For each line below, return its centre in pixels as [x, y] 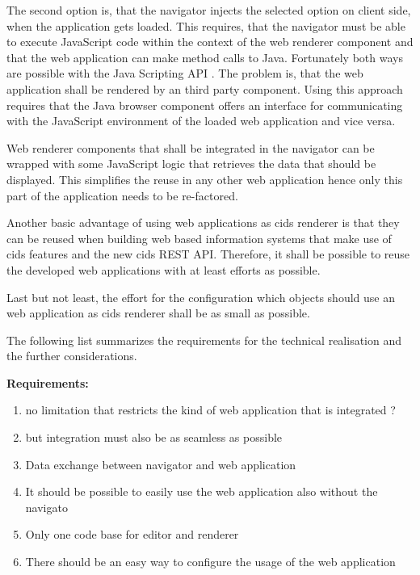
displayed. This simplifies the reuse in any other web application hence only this [205, 179]
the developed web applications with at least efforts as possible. [164, 269]
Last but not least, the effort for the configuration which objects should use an [201, 297]
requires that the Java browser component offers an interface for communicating [205, 105]
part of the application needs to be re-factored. [122, 195]
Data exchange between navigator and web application [161, 464]
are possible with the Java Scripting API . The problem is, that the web [185, 73]
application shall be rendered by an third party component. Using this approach [205, 88]
